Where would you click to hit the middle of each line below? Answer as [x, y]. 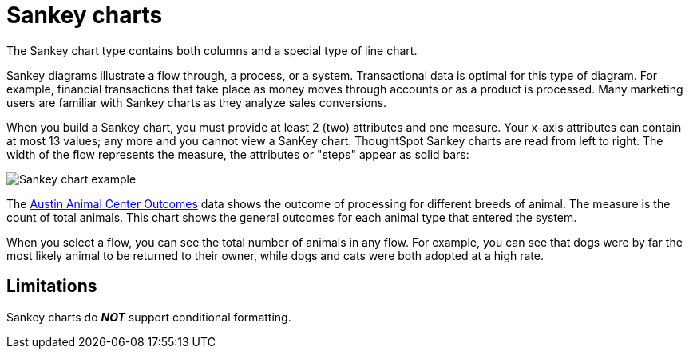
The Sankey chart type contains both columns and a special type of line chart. [212, 50]
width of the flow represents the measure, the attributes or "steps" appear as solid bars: [238, 154]
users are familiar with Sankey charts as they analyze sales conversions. [197, 102]
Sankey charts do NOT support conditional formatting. [149, 317]
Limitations [52, 286]
